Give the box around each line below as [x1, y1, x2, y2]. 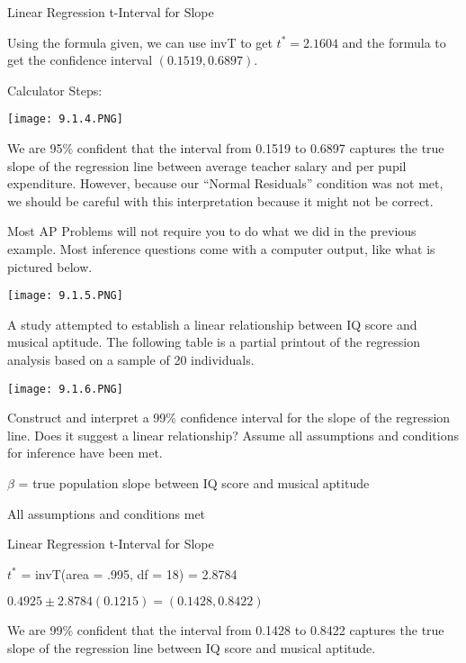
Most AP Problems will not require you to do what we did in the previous [7, 222, 417, 241]
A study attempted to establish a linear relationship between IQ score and [7, 314, 417, 333]
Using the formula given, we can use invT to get [7, 32, 273, 51]
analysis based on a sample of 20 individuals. [7, 350, 255, 369]
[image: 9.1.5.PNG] [7, 289, 123, 303]
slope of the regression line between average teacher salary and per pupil [7, 156, 407, 175]
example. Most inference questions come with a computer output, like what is [7, 240, 435, 258]
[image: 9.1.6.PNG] [7, 382, 123, 395]
